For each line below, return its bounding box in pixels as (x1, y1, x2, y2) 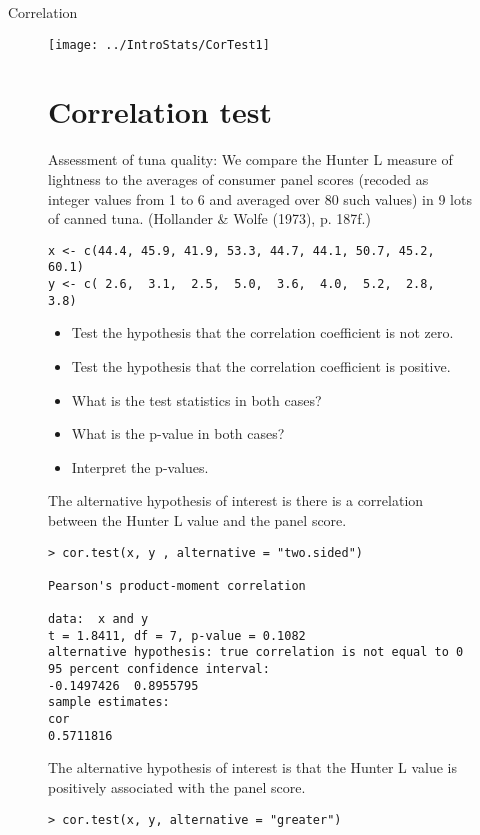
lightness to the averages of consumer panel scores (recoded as (48, 168, 429, 189)
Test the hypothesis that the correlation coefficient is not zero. (71, 322, 454, 343)
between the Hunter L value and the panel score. (48, 509, 347, 530)
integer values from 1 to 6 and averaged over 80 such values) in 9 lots (48, 188, 472, 209)
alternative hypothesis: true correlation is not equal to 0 (48, 645, 464, 660)
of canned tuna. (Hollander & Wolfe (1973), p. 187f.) (48, 208, 371, 229)
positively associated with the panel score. (48, 777, 306, 797)
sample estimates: (48, 695, 170, 710)
